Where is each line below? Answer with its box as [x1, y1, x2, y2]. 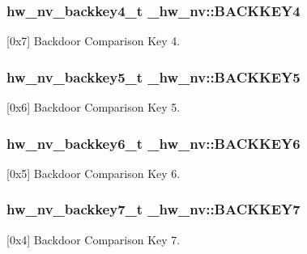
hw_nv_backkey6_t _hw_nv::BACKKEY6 [6, 133, 301, 153]
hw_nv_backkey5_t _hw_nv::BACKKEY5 [6, 66, 301, 87]
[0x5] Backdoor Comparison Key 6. [6, 164, 181, 181]
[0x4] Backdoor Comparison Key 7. [6, 231, 181, 248]
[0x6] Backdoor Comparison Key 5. [6, 99, 181, 116]
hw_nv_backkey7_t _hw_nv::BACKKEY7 [6, 199, 301, 219]
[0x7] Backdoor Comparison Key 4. [6, 32, 181, 49]
